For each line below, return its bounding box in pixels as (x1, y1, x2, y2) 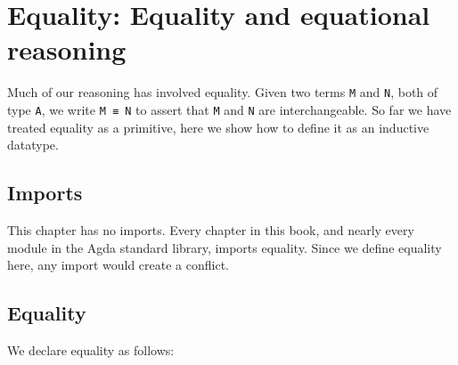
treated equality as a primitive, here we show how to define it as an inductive (7, 118, 429, 136)
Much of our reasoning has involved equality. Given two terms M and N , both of (7, 83, 438, 101)
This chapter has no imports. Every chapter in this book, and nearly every (7, 221, 414, 239)
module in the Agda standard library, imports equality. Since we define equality (7, 238, 442, 256)
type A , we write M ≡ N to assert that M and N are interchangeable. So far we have (7, 100, 452, 118)
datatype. (7, 135, 59, 154)
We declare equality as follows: (7, 341, 175, 359)
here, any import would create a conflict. (7, 255, 230, 274)
